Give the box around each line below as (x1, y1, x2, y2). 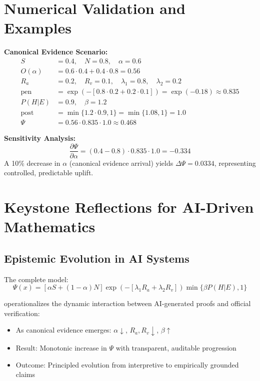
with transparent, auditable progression (115, 343, 236, 353)
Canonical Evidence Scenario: (4, 46, 108, 57)
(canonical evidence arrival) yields (69, 157, 173, 168)
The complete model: (4, 274, 68, 284)
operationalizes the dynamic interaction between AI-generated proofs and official (4, 298, 251, 309)
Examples (4, 17, 71, 38)
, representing (214, 157, 256, 168)
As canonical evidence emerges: (15, 325, 111, 335)
